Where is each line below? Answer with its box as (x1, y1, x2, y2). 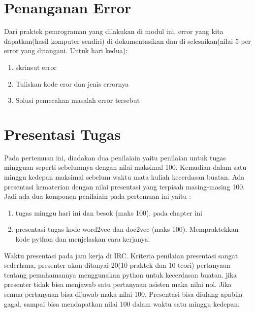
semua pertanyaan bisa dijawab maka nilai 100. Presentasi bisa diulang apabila (4, 288, 243, 299)
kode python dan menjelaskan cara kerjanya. (15, 233, 150, 244)
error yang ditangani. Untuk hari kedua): (4, 45, 128, 56)
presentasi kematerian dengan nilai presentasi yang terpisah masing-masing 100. (4, 181, 245, 191)
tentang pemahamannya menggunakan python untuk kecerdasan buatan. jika (4, 269, 237, 280)
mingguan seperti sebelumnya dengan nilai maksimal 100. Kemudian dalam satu (4, 162, 247, 172)
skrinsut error (15, 62, 57, 72)
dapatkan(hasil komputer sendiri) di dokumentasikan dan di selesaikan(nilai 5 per (4, 35, 251, 46)
